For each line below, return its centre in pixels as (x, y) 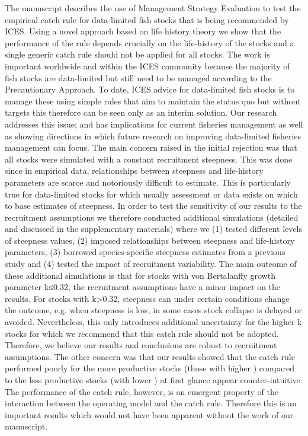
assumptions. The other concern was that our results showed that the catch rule (150, 356)
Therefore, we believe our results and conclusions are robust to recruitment (141, 345)
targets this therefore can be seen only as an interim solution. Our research (141, 112)
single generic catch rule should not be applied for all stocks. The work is (137, 54)
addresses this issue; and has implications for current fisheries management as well (154, 124)
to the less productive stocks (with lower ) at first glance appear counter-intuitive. (154, 380)
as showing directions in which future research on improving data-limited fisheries (153, 136)
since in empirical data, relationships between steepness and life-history (134, 171)
